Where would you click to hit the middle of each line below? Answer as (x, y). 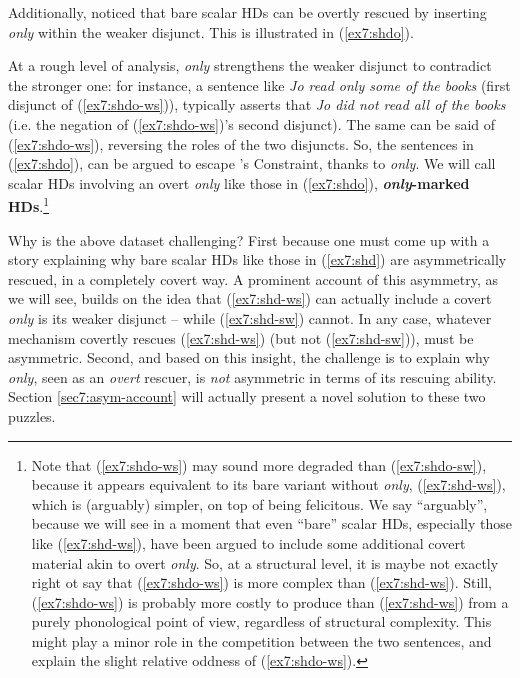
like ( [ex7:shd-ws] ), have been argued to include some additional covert (248, 542)
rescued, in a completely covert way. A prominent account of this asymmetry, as (253, 278)
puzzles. (32, 415)
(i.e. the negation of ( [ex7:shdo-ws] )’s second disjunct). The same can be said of (252, 123)
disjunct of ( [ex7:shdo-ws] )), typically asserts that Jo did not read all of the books (257, 104)
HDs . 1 (29, 204)
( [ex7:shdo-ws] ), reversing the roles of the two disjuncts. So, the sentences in (241, 143)
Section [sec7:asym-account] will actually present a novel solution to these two (247, 396)
